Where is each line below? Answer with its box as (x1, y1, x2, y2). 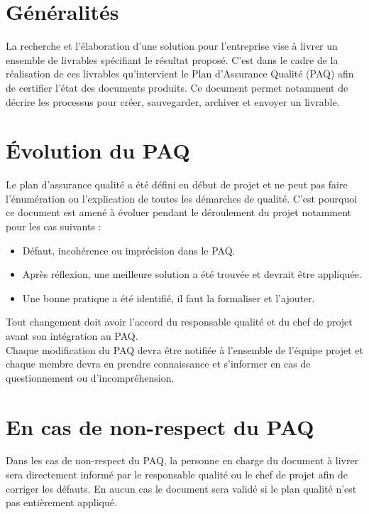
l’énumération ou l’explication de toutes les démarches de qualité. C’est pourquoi (6, 191, 358, 205)
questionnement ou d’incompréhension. (6, 370, 175, 385)
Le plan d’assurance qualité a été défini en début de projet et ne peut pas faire (6, 177, 348, 192)
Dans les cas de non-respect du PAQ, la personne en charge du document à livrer (6, 453, 359, 468)
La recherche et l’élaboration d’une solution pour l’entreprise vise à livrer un (6, 38, 338, 53)
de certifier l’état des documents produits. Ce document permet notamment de (6, 80, 348, 95)
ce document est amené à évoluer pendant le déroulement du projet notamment (6, 205, 352, 220)
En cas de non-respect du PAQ (6, 412, 314, 441)
